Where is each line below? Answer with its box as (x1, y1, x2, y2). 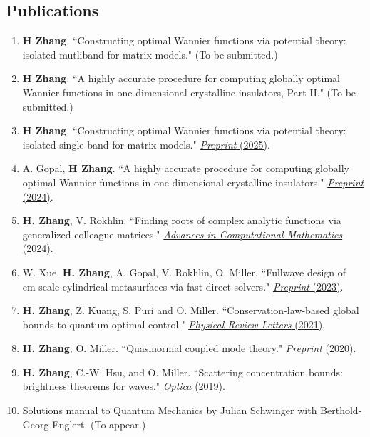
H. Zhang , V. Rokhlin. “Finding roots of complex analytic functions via (22, 213, 341, 228)
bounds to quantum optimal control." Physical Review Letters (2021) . (22, 316, 326, 331)
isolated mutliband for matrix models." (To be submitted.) (22, 46, 278, 61)
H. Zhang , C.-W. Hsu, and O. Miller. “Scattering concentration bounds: (22, 364, 343, 379)
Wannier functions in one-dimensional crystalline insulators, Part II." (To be (22, 84, 356, 99)
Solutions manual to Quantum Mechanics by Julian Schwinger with (22, 403, 317, 418)
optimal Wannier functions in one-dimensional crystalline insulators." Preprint (22, 174, 364, 189)
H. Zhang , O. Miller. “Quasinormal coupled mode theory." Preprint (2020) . (22, 341, 356, 356)
